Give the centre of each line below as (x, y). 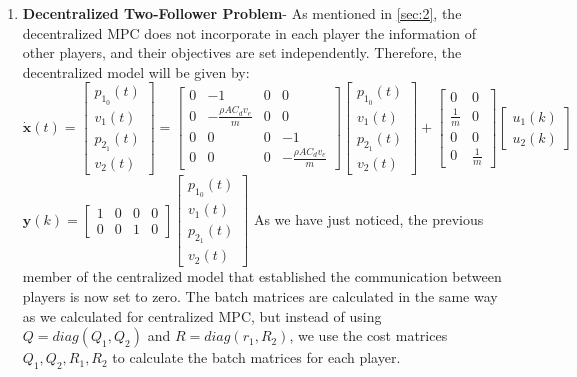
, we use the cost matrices (368, 335)
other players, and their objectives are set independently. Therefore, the (242, 52)
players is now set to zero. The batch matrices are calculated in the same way (260, 296)
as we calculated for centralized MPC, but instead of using (202, 315)
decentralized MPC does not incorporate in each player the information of (249, 32)
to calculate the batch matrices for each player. (256, 357)
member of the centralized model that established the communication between (262, 276)
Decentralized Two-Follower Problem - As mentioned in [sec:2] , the (242, 13)
